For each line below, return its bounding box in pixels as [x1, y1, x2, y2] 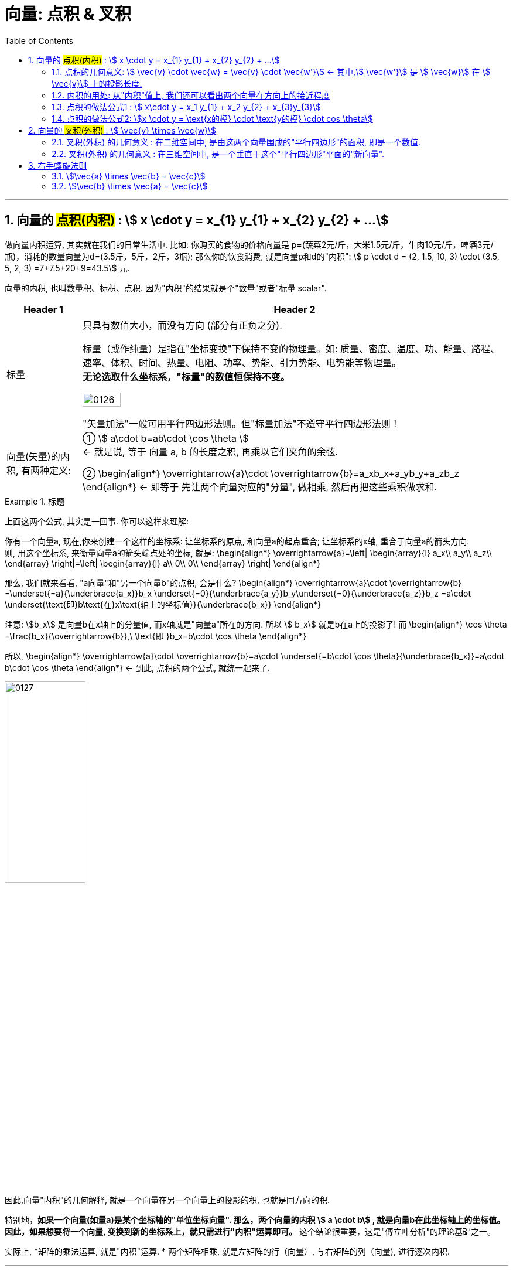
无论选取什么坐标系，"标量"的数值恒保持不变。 [83, 370, 290, 383]
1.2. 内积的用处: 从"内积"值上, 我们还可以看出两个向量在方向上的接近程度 [52, 90, 330, 100]
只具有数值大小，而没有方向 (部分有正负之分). [83, 319, 282, 331]
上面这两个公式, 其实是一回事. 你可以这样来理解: [5, 516, 189, 526]
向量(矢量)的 [6, 450, 60, 462]
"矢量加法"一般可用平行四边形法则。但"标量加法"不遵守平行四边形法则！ [83, 417, 400, 430]
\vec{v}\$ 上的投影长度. [52, 78, 142, 88]
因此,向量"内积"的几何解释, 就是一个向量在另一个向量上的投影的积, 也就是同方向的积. [5, 1195, 330, 1205]
